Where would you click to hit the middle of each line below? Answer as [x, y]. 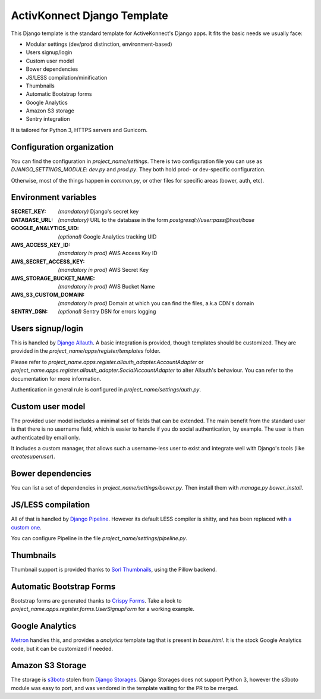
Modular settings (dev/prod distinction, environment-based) [99, 44]
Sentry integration [48, 119]
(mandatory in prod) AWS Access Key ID [108, 253]
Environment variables [54, 197]
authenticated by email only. [45, 437]
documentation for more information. [56, 378]
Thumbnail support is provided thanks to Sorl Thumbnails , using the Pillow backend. [114, 569]
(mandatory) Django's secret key [98, 212]
